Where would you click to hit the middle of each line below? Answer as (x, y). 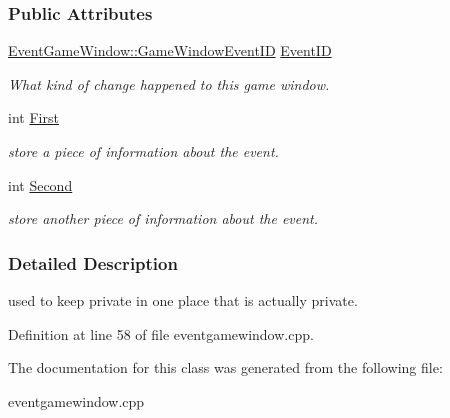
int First (33, 117)
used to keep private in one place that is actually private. (183, 300)
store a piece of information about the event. (143, 151)
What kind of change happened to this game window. (169, 83)
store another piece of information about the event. (163, 218)
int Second (40, 184)
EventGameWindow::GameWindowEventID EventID (170, 50)
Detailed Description (93, 262)
